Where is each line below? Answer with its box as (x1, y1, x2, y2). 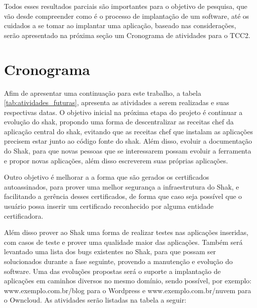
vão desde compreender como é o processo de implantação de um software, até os (4, 10, 249, 21)
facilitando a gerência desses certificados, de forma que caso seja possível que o (4, 191, 242, 201)
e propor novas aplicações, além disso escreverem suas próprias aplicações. (4, 155, 228, 165)
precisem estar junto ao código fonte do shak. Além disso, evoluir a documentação (4, 136, 252, 146)
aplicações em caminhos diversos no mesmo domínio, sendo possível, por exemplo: (4, 275, 252, 286)
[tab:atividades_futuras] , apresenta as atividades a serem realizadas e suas (4, 97, 229, 108)
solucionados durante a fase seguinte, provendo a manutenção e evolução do (4, 256, 233, 266)
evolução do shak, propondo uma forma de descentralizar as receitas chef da (4, 116, 234, 127)
